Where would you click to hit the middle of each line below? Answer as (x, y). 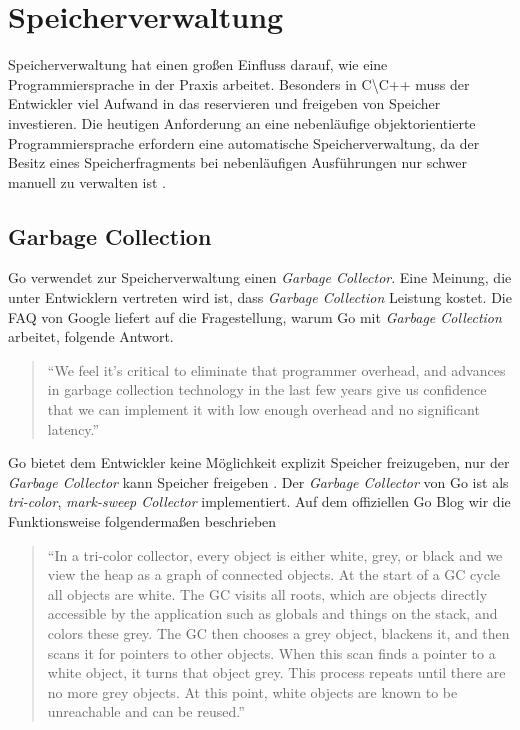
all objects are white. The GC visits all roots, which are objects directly (267, 593)
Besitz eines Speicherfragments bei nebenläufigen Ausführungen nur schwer (237, 162)
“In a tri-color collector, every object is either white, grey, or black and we (275, 554)
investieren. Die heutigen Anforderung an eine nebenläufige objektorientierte (242, 122)
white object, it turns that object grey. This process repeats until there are (276, 672)
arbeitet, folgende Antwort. (91, 336)
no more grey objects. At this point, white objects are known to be (252, 691)
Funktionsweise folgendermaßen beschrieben (142, 521)
